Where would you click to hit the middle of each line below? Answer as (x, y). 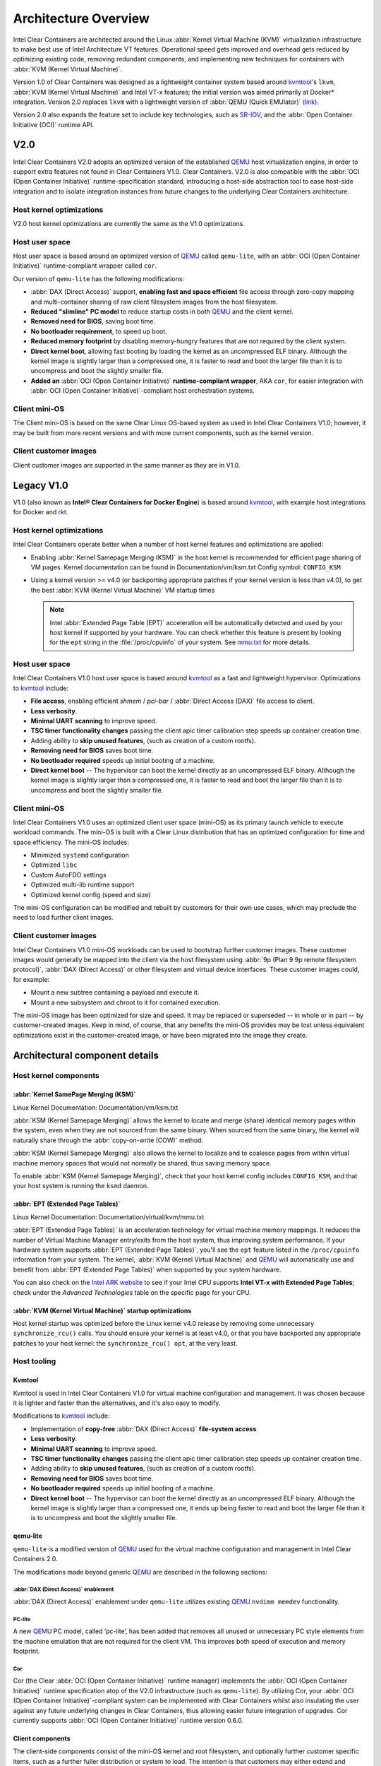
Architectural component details (86, 1055)
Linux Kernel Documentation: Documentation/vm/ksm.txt (96, 1107)
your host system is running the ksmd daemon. (81, 1186)
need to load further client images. (63, 918)
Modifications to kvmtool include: (61, 1416)
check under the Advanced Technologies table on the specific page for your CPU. (132, 1292)
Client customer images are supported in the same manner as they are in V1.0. (127, 465)
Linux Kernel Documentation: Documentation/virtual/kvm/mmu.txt (109, 1217)
